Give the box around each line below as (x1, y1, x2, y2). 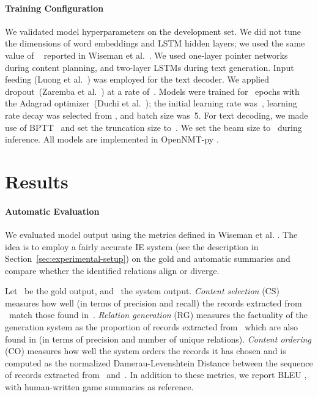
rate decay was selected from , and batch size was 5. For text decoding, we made (5, 108, 308, 121)
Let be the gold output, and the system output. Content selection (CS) (5, 284, 279, 297)
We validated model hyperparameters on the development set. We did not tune (5, 24, 301, 37)
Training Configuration (5, 1, 104, 14)
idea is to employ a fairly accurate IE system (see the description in (5, 240, 259, 253)
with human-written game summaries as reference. (5, 380, 194, 393)
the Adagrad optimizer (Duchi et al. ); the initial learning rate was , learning (5, 97, 297, 109)
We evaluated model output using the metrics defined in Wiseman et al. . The (5, 228, 298, 240)
